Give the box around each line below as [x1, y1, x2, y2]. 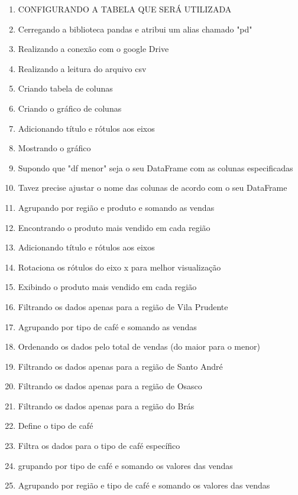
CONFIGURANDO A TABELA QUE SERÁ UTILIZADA [18, 3, 232, 15]
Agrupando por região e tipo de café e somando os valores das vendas [18, 479, 270, 491]
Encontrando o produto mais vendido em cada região [18, 221, 210, 233]
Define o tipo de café [18, 419, 93, 432]
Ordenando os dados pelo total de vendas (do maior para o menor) [18, 340, 260, 353]
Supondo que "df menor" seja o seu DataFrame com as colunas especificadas [18, 161, 293, 174]
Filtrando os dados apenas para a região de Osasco [18, 380, 202, 392]
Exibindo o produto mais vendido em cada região [18, 281, 197, 293]
